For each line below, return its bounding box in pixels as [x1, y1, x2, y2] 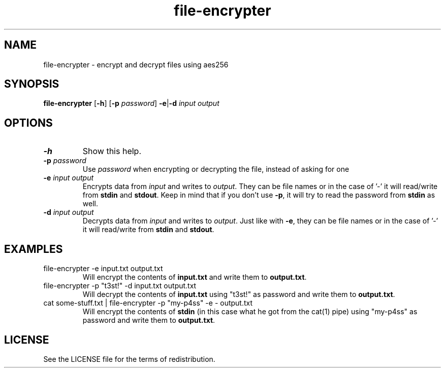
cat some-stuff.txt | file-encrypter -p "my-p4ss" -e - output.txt [43, 299, 253, 308]
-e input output [43, 173, 94, 182]
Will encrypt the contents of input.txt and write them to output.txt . [82, 273, 307, 282]
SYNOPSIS [4, 78, 59, 91]
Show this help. [82, 146, 141, 157]
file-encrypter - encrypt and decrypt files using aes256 [43, 60, 229, 69]
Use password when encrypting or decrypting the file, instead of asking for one [82, 165, 349, 174]
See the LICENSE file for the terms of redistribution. [43, 354, 215, 363]
